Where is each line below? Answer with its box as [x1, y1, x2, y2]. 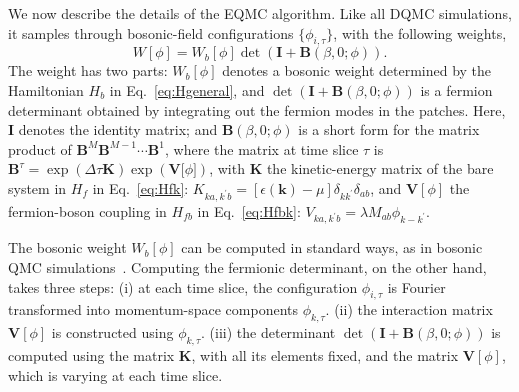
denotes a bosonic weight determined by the [222, 60, 492, 81]
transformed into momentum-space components [8, 299, 299, 320]
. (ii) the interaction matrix [325, 299, 493, 320]
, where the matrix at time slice [165, 138, 359, 159]
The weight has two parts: [8, 60, 168, 81]
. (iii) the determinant [201, 322, 336, 343]
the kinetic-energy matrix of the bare [266, 158, 494, 179]
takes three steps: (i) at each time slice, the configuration [8, 276, 358, 297]
